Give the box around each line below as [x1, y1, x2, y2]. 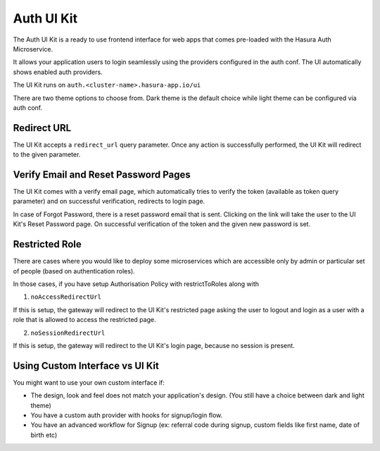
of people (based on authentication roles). [13, 266, 135, 275]
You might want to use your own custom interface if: [13, 378, 165, 387]
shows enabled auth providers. [13, 68, 103, 76]
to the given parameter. [13, 150, 81, 159]
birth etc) [30, 431, 58, 439]
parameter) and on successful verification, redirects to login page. [13, 197, 205, 206]
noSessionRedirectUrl [30, 328, 106, 337]
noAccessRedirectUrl [30, 293, 102, 301]
